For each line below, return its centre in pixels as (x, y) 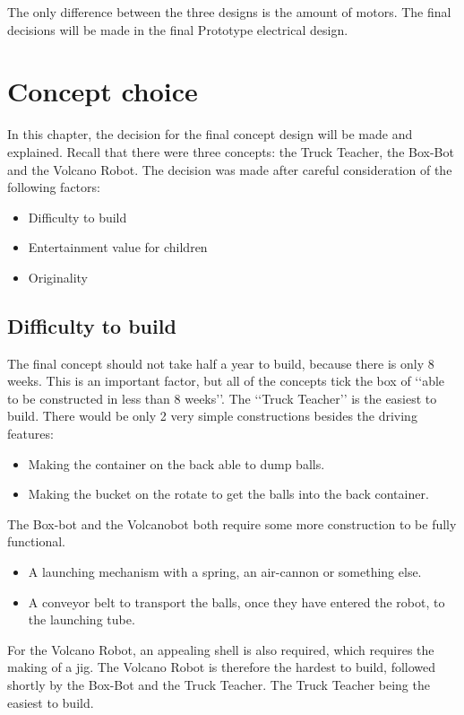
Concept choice (103, 91)
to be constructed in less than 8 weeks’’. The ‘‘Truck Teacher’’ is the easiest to (222, 398)
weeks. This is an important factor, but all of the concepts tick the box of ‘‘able (226, 381)
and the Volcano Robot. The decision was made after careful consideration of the (230, 169)
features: (30, 434)
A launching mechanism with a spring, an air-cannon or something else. (225, 572)
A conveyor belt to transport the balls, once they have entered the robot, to (236, 602)
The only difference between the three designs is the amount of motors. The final (229, 12)
